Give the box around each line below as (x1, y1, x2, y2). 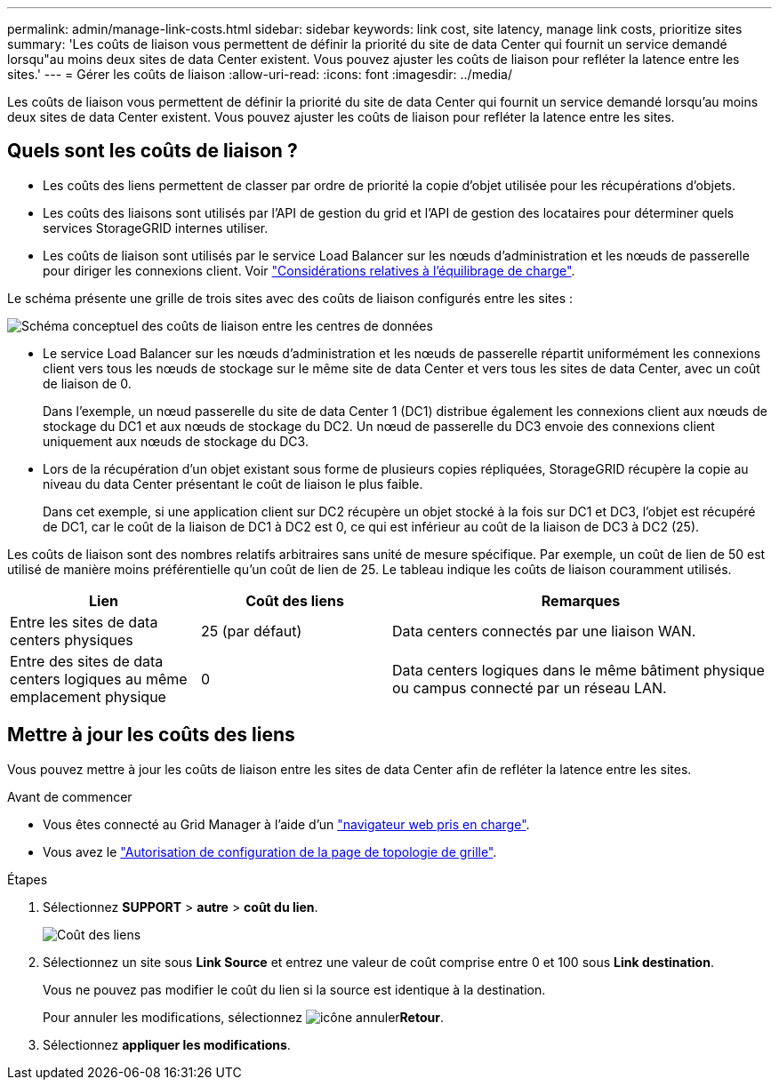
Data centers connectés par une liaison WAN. (392, 621, 696, 640)
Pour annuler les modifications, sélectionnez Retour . (43, 1009, 444, 1025)
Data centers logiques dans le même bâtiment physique (392, 660, 765, 679)
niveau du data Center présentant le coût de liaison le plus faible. (43, 476, 423, 492)
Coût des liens (245, 591, 344, 610)
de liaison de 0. (43, 375, 132, 391)
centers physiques (10, 630, 133, 649)
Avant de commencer (7, 788, 133, 804)
